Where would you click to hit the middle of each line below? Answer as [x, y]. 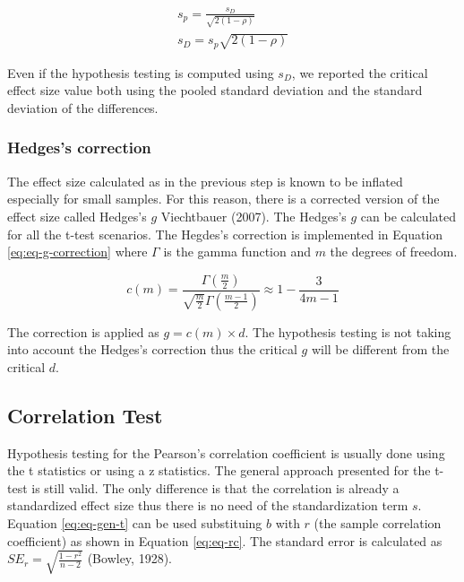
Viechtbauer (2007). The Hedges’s [253, 216]
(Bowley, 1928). [129, 558]
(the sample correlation [378, 522]
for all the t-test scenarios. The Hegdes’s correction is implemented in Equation [225, 234]
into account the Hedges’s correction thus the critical [152, 349]
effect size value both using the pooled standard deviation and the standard [215, 90]
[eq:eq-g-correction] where [77, 252]
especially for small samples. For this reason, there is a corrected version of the [223, 199]
